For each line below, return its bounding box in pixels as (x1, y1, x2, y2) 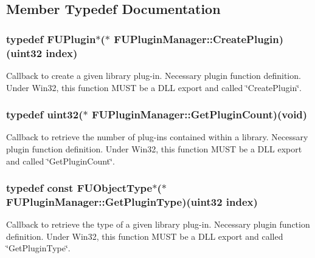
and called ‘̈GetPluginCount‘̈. (6, 154, 115, 167)
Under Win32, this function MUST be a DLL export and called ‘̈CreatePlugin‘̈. (6, 81, 302, 93)
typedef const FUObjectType (6, 180, 153, 195)
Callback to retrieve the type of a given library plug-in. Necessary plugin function (6, 218, 310, 231)
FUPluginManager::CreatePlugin (114, 31, 279, 46)
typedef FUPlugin (6, 31, 96, 46)
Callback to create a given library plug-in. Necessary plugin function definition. (6, 69, 301, 81)
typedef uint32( (6, 107, 83, 122)
